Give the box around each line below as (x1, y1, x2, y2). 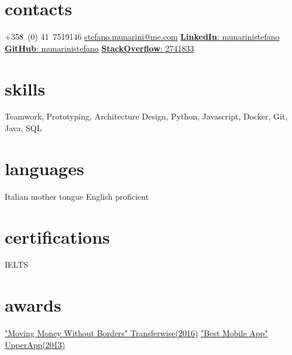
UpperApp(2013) (5, 338, 66, 350)
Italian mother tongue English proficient (5, 190, 149, 202)
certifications (5, 224, 110, 248)
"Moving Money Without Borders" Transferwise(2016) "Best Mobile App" (5, 327, 268, 339)
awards (5, 293, 61, 317)
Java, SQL (5, 122, 42, 134)
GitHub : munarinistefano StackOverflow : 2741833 (5, 42, 194, 54)
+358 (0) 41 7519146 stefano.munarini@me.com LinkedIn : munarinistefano (5, 30, 280, 43)
